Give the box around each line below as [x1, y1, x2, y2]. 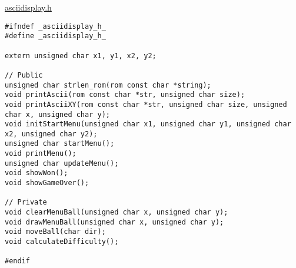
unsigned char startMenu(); [5, 139, 115, 148]
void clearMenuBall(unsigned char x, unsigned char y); [5, 208, 228, 217]
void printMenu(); [5, 149, 77, 158]
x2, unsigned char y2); [5, 129, 98, 138]
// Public [5, 71, 43, 79]
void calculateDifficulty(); [5, 237, 119, 246]
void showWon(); [5, 169, 68, 177]
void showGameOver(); [5, 179, 89, 187]
